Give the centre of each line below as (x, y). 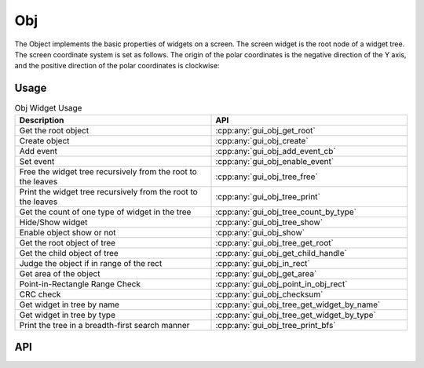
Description (42, 120)
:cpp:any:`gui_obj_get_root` (265, 130)
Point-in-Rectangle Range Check (80, 284)
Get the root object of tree (68, 242)
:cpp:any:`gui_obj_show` (260, 232)
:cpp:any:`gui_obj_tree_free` (267, 177)
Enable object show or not (68, 232)
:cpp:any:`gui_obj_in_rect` (263, 263)
